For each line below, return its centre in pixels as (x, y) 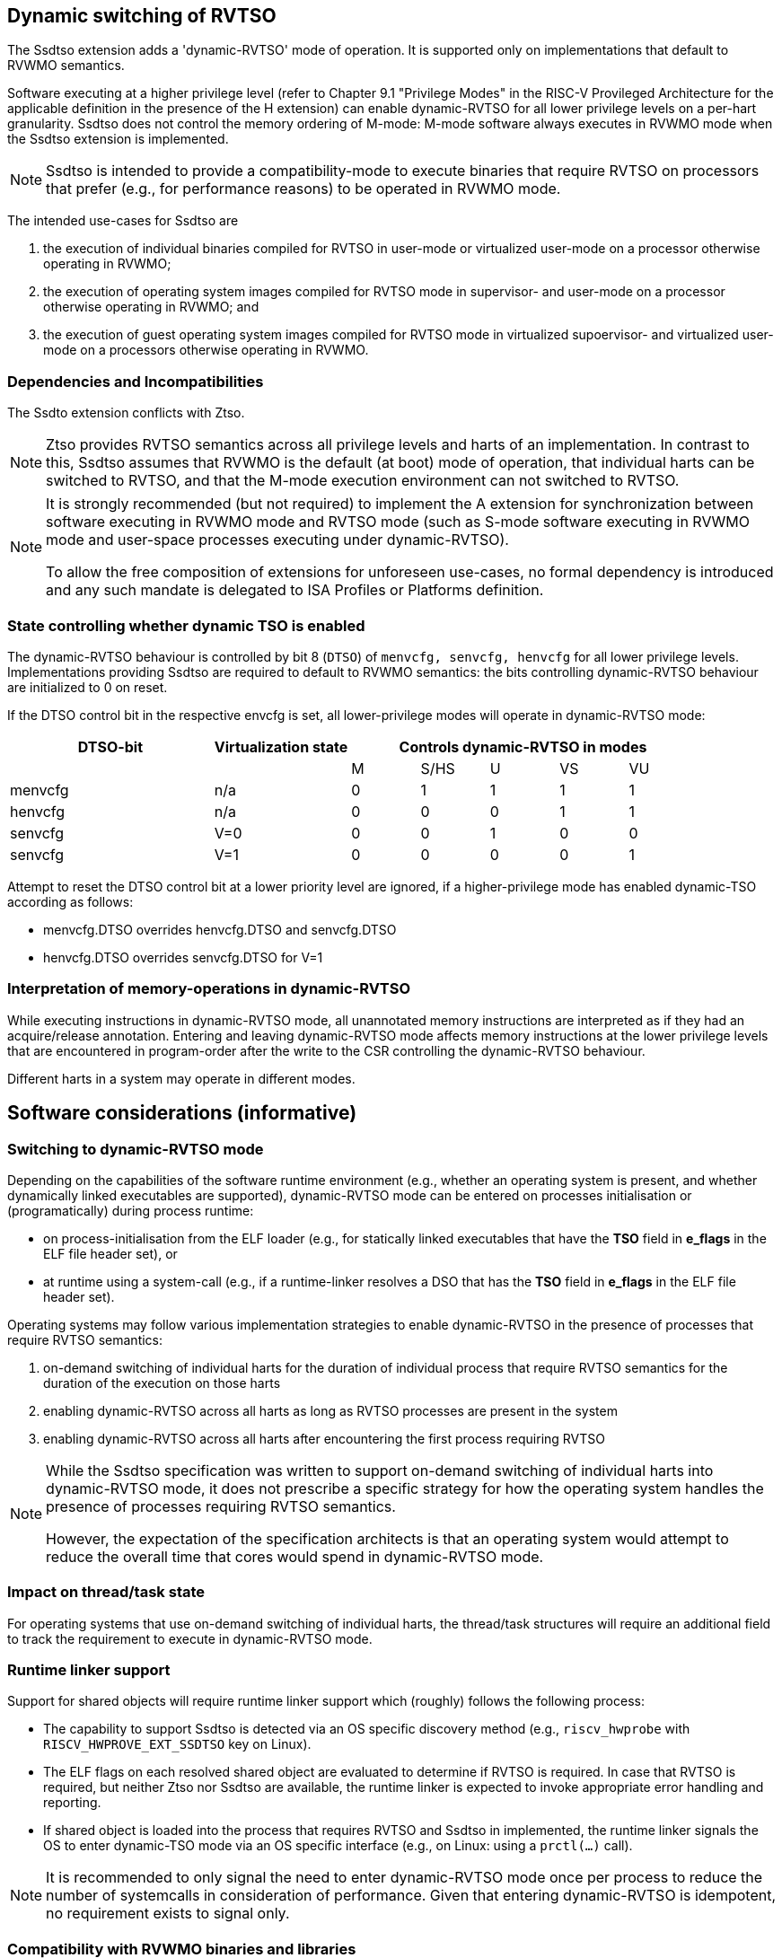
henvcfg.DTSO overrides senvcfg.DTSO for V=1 (183, 957)
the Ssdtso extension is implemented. (118, 139)
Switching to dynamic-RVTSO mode (136, 1149)
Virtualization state (281, 746)
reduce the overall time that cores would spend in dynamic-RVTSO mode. (295, 1556)
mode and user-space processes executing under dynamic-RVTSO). (277, 540)
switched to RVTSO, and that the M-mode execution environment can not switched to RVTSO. (363, 481)
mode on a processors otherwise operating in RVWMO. (206, 350)
